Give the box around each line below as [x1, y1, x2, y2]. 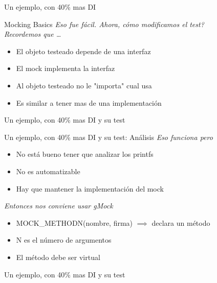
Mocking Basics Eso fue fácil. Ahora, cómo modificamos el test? [4, 18, 204, 29]
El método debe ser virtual [16, 251, 100, 262]
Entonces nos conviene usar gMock [4, 200, 113, 211]
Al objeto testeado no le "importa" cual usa [16, 80, 152, 90]
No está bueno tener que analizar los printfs [16, 149, 154, 159]
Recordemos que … [4, 29, 61, 39]
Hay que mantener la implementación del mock [16, 183, 164, 194]
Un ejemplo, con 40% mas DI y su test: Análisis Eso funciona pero [4, 131, 213, 142]
